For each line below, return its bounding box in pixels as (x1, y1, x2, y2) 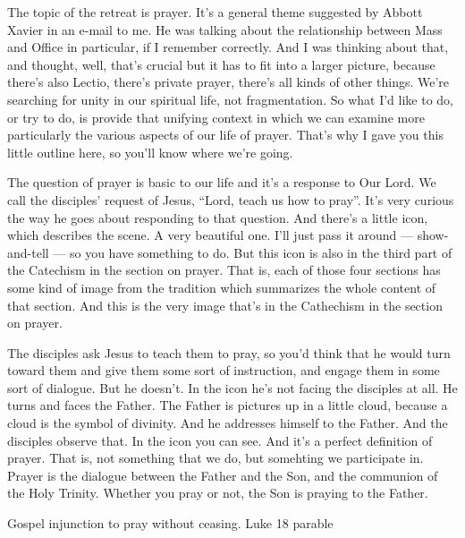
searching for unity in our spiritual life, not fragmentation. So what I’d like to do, (7, 90, 453, 108)
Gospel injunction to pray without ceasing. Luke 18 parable (7, 514, 334, 533)
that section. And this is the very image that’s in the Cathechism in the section (7, 295, 443, 314)
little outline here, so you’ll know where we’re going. (7, 142, 293, 161)
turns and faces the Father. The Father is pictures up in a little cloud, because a (7, 396, 448, 414)
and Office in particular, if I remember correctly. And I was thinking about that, (7, 38, 449, 56)
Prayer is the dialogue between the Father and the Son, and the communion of (7, 465, 438, 484)
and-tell (7, 243, 49, 261)
